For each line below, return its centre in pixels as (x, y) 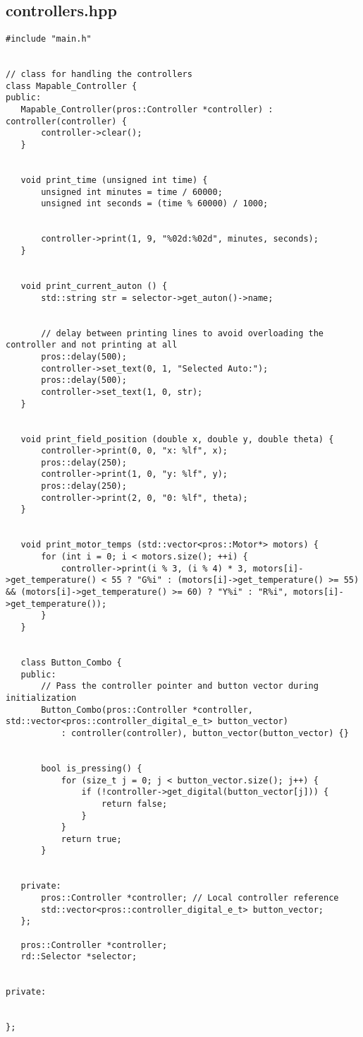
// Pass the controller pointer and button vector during (180, 686)
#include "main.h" (49, 39)
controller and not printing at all (92, 345)
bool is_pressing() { (92, 768)
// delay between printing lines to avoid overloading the (183, 333)
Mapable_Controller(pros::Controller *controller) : (147, 110)
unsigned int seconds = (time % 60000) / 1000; (155, 204)
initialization (41, 698)
